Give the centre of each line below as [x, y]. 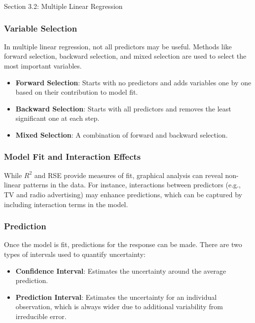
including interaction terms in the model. [66, 204]
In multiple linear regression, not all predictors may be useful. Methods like [118, 46]
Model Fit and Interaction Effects [73, 157]
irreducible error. [41, 316]
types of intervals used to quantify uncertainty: [75, 254]
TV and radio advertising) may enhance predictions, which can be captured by [123, 194]
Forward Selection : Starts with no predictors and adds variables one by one [133, 82]
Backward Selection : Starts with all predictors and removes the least [123, 108]
